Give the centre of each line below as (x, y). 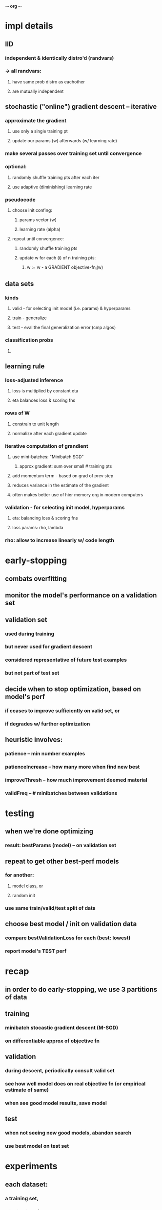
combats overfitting (36, 579)
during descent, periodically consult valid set (60, 1071)
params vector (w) (38, 220)
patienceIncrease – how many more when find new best (72, 767)
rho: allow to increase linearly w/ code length (60, 541)
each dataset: (26, 1184)
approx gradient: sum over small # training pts (66, 466)
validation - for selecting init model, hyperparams (65, 507)
